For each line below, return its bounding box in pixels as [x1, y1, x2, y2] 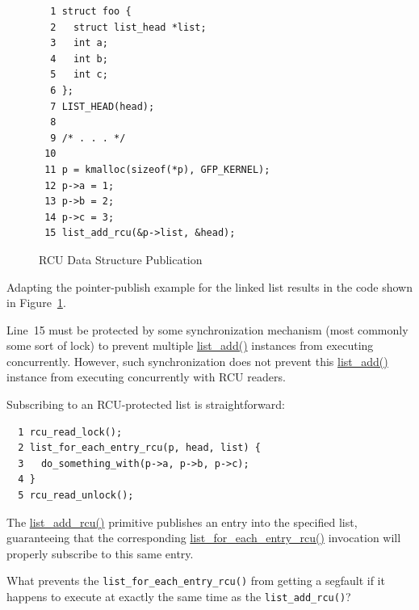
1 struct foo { [50, 6, 132, 17]
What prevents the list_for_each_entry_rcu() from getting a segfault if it [6, 572, 385, 589]
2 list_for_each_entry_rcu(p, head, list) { [18, 442, 261, 454]
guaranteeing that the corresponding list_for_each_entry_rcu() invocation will [6, 529, 401, 546]
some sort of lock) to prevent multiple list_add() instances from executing [6, 337, 374, 354]
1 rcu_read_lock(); [18, 426, 123, 438]
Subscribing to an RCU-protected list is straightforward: [6, 396, 285, 413]
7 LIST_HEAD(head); [50, 100, 155, 112]
